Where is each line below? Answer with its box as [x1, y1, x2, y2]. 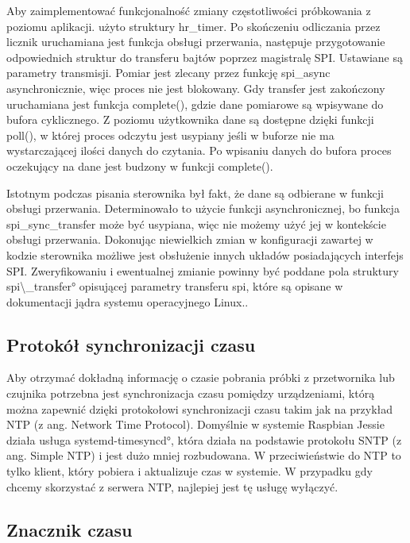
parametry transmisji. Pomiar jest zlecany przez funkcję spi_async [6, 64, 331, 81]
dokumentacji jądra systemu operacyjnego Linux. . [6, 293, 249, 310]
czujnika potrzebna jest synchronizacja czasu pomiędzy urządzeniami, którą [6, 385, 375, 402]
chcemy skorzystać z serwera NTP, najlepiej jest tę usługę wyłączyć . [6, 478, 338, 495]
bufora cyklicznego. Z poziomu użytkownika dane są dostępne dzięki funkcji [6, 111, 374, 128]
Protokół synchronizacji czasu [6, 332, 256, 356]
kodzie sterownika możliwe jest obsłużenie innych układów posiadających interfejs [6, 246, 404, 263]
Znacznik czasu [6, 517, 133, 541]
